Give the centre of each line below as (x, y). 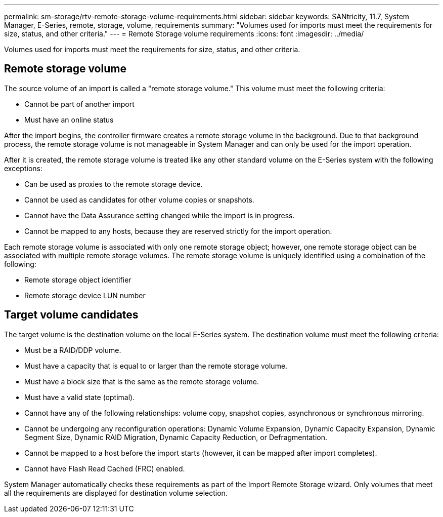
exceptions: (23, 168)
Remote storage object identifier (78, 280)
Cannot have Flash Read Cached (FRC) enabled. (105, 468)
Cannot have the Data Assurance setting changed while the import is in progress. (160, 215)
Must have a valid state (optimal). (80, 397)
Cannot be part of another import (79, 104)
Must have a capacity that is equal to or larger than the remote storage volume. (156, 366)
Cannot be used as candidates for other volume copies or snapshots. (139, 200)
